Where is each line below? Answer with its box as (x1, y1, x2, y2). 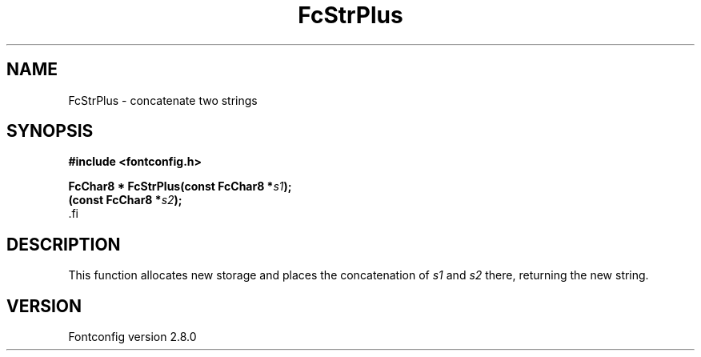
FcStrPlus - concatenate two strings (68, 93, 258, 107)
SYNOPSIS (6, 121, 94, 142)
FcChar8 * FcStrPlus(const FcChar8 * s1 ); (68, 179, 292, 194)
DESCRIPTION (6, 234, 121, 255)
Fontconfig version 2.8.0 (68, 330, 197, 344)
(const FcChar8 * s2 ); (68, 193, 182, 207)
